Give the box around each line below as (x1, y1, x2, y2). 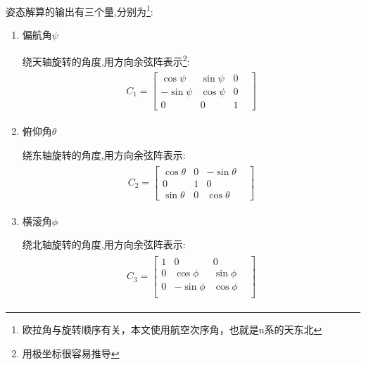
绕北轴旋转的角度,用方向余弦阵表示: (22, 237, 186, 252)
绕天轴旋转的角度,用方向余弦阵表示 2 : (22, 51, 190, 68)
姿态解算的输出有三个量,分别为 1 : (6, 2, 153, 18)
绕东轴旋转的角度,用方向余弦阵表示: (22, 147, 186, 162)
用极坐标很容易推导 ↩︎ (22, 345, 120, 360)
